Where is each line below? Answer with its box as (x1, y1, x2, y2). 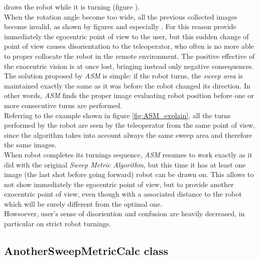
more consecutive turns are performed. (4, 100, 122, 110)
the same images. (4, 139, 57, 150)
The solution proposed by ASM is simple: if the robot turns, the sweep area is (4, 70, 243, 81)
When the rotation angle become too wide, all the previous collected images (4, 11, 237, 22)
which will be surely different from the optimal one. (4, 198, 163, 209)
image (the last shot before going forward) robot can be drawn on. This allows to (4, 169, 254, 180)
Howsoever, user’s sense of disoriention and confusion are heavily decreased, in (4, 208, 245, 219)
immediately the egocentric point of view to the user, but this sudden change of (4, 31, 249, 41)
